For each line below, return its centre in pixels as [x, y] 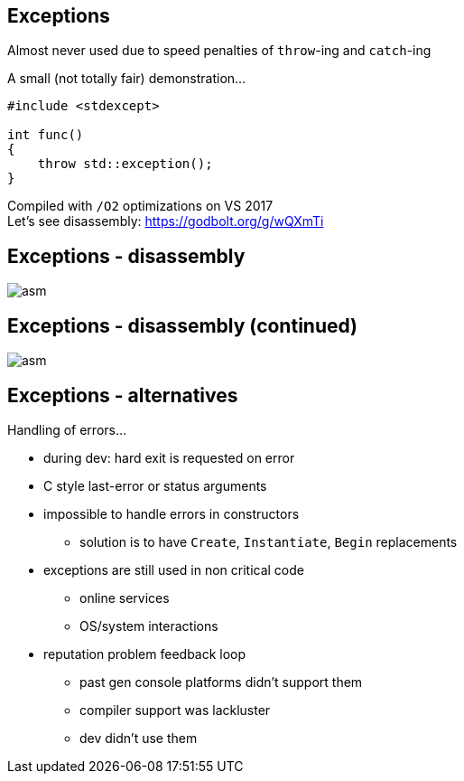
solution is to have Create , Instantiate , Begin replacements [269, 541]
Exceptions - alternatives [123, 395]
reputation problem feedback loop [145, 654]
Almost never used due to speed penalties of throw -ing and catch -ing [219, 51]
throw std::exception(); [125, 164]
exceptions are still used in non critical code [174, 569]
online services [125, 598]
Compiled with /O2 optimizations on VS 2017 [140, 206]
